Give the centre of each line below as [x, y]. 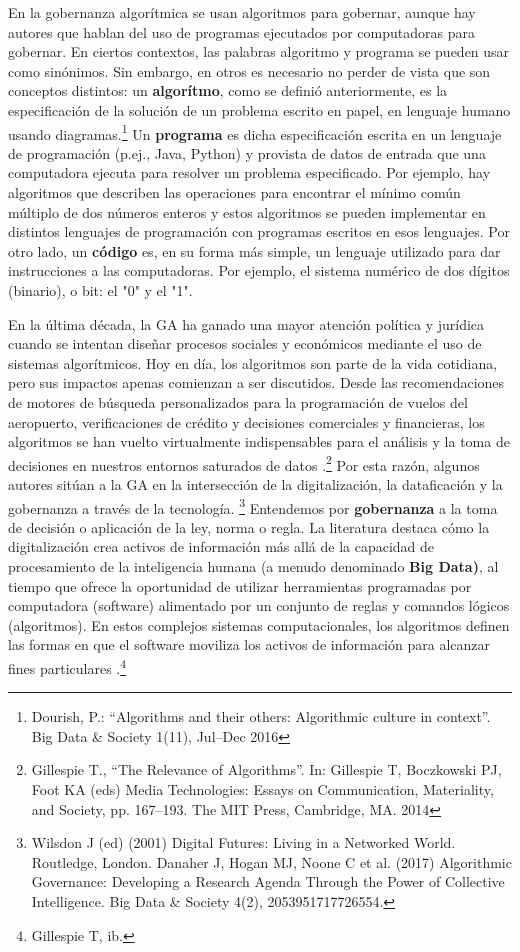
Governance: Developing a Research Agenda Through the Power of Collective [268, 881]
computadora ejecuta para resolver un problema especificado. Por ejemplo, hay [249, 172]
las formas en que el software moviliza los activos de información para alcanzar [249, 644]
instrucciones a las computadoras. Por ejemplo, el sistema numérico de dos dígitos [259, 270]
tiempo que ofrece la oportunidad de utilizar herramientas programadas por [240, 585]
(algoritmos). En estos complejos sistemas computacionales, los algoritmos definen [259, 624]
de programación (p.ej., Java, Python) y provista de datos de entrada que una [247, 152]
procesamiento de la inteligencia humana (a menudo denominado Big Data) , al [253, 566]
